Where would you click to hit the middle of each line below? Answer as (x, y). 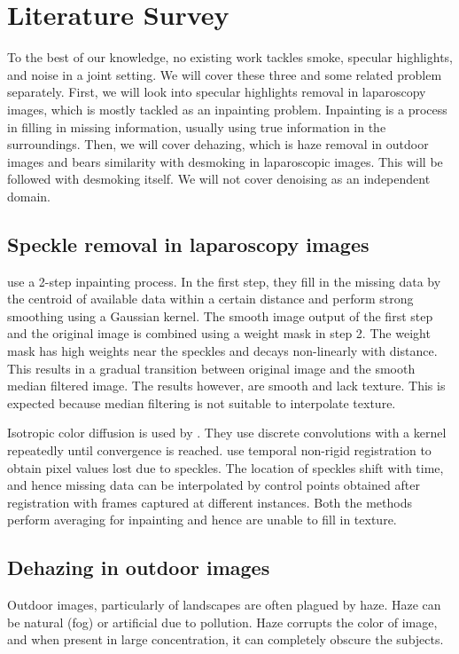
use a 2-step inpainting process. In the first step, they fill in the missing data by (224, 281)
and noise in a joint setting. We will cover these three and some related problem (225, 74)
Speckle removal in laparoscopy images (188, 244)
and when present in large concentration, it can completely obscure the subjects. (226, 639)
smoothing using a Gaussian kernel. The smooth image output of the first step (220, 315)
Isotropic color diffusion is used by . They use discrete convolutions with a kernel (227, 433)
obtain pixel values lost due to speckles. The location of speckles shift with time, (226, 467)
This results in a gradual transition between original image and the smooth (211, 368)
